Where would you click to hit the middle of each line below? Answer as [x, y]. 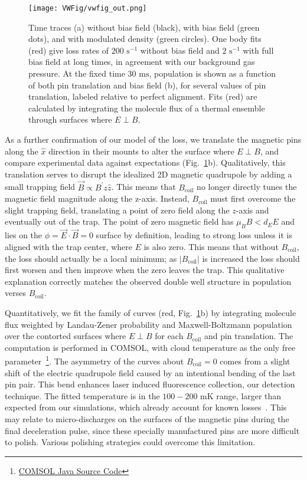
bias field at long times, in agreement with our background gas [142, 62]
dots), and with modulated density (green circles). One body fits [145, 39]
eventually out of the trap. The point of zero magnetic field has [119, 221]
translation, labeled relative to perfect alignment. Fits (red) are [143, 96]
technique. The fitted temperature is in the [82, 395]
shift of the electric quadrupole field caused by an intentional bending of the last [150, 372]
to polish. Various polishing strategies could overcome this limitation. [130, 442]
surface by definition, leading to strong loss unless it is [194, 235]
